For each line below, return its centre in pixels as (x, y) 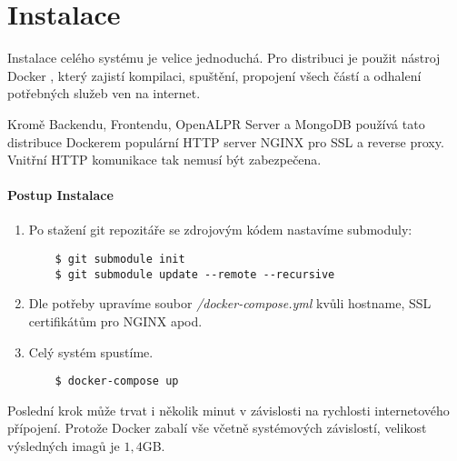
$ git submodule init (120, 260)
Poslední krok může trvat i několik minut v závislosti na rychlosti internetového (228, 410)
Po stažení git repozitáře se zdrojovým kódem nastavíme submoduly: (220, 230)
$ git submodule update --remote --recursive (195, 274)
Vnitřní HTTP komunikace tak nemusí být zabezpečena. (164, 160)
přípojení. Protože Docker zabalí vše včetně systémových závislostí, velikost (217, 428)
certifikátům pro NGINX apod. (115, 321)
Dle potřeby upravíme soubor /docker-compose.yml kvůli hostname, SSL (230, 303)
